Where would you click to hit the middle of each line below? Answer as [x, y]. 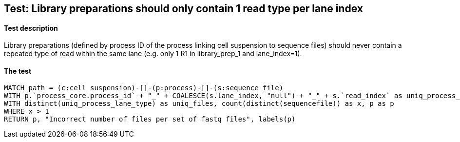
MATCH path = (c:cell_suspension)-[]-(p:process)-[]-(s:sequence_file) [144, 88]
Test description [31, 28]
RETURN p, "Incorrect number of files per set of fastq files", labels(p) [150, 119]
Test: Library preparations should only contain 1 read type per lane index [183, 9]
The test [18, 71]
